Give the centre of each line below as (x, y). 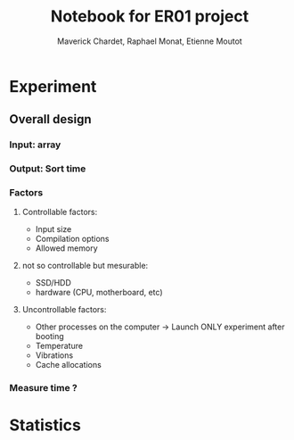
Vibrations (54, 355)
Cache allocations (69, 365)
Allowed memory (66, 248)
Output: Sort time (48, 169)
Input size (53, 229)
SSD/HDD (53, 283)
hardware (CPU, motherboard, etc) (99, 293)
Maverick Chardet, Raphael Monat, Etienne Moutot (150, 41)
